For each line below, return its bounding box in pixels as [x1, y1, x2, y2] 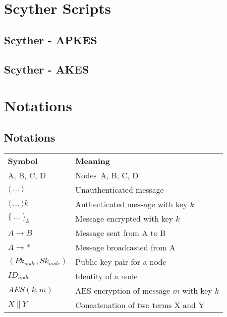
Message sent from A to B [75, 227, 166, 238]
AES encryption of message [75, 284, 170, 296]
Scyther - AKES [4, 61, 89, 77]
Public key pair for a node [75, 255, 167, 267]
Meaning [75, 155, 110, 166]
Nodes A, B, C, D [75, 169, 139, 181]
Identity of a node [75, 270, 138, 282]
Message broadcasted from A [75, 241, 175, 253]
